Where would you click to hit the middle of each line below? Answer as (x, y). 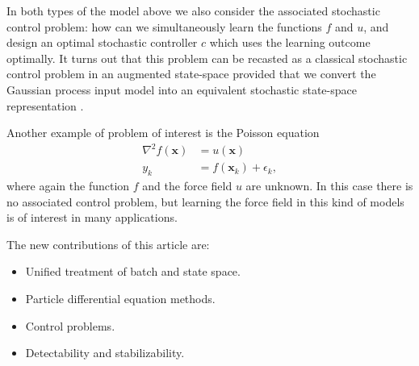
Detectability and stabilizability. (105, 353)
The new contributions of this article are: (108, 244)
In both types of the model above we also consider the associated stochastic (193, 10)
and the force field (187, 186)
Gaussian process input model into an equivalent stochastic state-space (182, 89)
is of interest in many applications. (92, 217)
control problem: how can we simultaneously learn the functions (164, 26)
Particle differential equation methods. (120, 299)
